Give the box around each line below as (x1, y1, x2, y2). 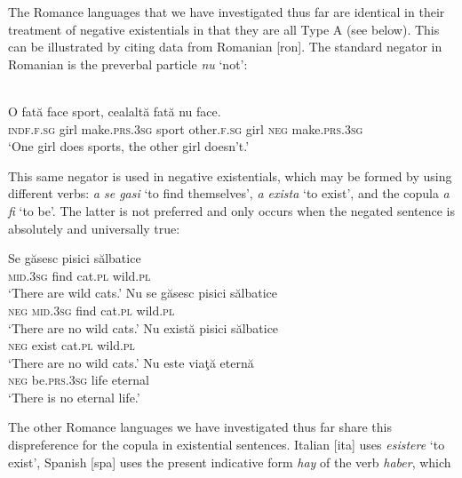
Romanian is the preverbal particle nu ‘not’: (8, 54, 248, 73)
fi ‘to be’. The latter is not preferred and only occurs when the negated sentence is (8, 201, 456, 219)
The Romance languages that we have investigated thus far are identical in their (8, 3, 445, 20)
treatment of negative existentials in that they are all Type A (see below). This (8, 20, 440, 38)
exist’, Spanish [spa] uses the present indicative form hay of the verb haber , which (8, 452, 451, 471)
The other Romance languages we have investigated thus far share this (8, 418, 392, 436)
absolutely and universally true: (8, 219, 180, 237)
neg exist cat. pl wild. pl (8, 336, 135, 355)
